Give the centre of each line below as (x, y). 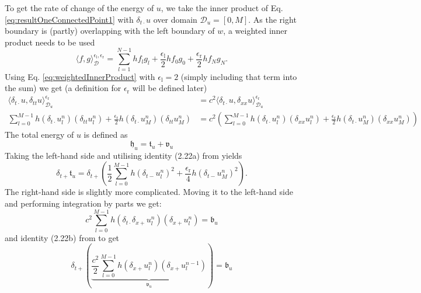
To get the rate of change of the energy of (79, 8)
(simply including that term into (239, 76)
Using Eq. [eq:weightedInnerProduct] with (80, 76)
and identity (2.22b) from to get (62, 237)
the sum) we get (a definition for (63, 88)
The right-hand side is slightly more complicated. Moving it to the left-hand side (149, 192)
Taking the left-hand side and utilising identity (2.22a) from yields (123, 155)
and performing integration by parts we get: (83, 203)
